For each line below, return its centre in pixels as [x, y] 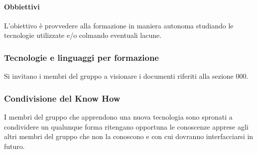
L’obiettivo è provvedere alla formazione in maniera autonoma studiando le [119, 25]
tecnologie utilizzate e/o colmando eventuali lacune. [83, 35]
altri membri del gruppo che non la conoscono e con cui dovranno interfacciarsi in [129, 136]
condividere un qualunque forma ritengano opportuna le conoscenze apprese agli [126, 126]
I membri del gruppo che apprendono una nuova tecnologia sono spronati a [118, 117]
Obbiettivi [22, 6]
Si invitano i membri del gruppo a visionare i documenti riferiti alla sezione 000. [126, 76]
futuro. [14, 146]
